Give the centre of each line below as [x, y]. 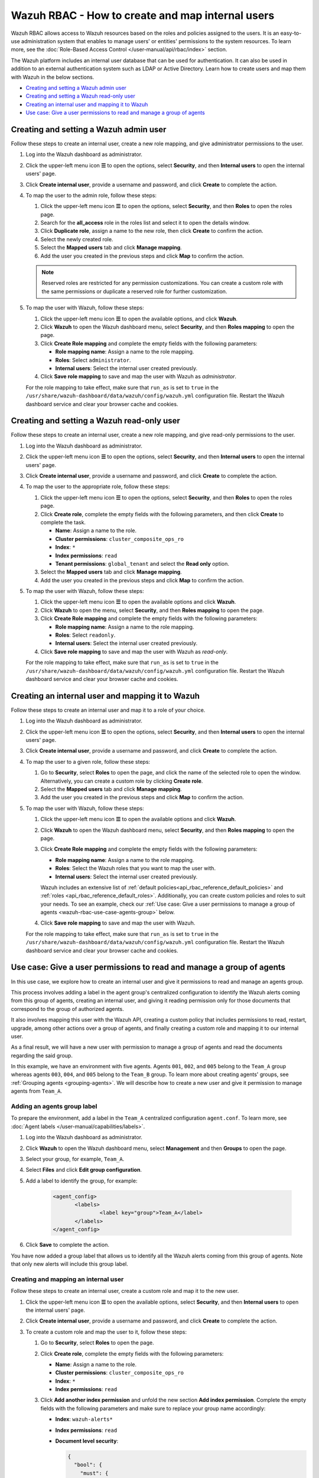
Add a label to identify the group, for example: [82, 1181]
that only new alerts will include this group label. [69, 1264]
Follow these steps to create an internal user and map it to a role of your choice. [108, 710]
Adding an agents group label [54, 1106]
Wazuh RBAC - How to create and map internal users [143, 15]
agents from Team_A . [37, 1091]
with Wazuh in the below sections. [53, 77]
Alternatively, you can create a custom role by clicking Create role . [122, 781]
